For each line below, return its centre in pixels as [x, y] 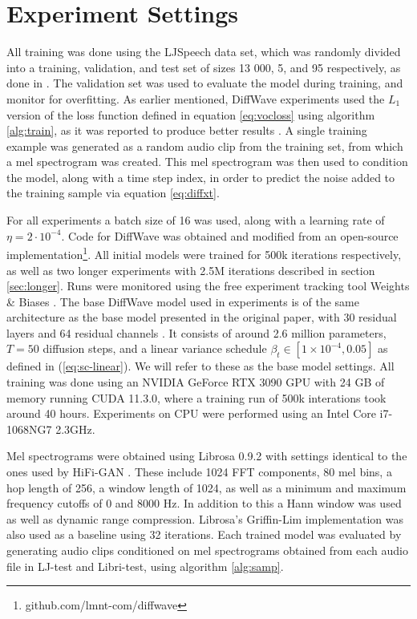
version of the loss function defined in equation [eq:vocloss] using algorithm [191, 114]
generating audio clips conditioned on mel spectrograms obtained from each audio [207, 550]
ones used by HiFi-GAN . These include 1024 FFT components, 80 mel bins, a [199, 472]
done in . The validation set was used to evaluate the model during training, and [205, 83]
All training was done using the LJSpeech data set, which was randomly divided [204, 52]
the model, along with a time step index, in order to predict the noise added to [201, 177]
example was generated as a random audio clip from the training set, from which [205, 146]
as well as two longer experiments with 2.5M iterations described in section [191, 270]
